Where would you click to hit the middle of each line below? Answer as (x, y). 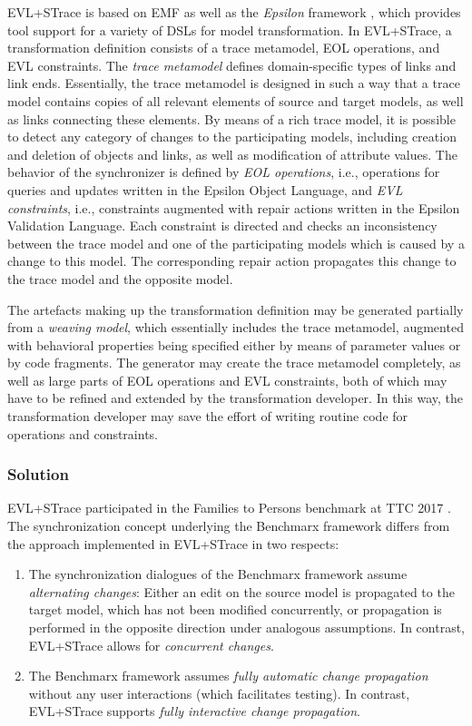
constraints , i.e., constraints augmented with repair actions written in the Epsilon (234, 207)
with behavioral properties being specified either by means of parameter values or (234, 344)
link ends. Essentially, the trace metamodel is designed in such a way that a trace (234, 83)
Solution (38, 474)
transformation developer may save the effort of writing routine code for (208, 416)
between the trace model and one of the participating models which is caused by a (236, 243)
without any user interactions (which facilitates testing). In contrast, (219, 693)
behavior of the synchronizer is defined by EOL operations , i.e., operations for (224, 172)
